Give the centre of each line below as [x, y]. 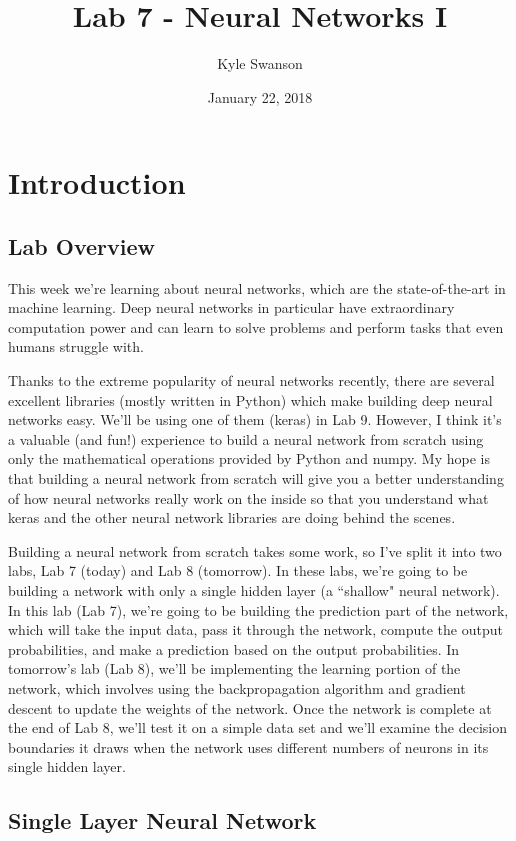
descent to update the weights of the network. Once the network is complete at [250, 707]
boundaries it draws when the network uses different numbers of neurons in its [248, 746]
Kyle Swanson [260, 63]
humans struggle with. [76, 346]
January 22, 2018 [260, 96]
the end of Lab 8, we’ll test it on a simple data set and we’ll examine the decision [258, 727]
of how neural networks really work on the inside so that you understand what [248, 497]
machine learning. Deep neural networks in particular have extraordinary [231, 307]
